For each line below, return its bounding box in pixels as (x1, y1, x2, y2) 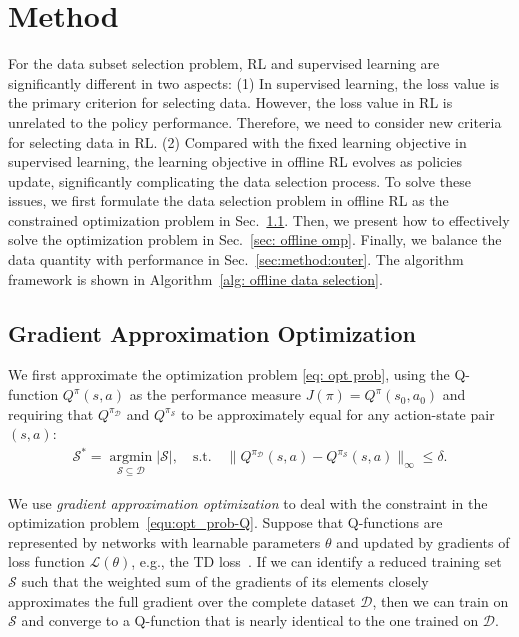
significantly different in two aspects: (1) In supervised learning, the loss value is (8, 72, 500, 93)
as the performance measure (129, 384, 302, 405)
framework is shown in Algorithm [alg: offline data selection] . (8, 268, 383, 289)
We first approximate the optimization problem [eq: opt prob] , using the (8, 364, 450, 385)
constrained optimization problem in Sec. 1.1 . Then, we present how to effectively (8, 209, 510, 230)
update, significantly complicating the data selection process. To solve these (8, 170, 471, 191)
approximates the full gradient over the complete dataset (8, 590, 356, 611)
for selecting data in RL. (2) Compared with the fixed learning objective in (8, 131, 467, 152)
